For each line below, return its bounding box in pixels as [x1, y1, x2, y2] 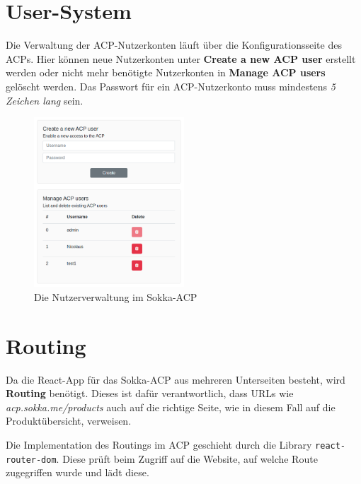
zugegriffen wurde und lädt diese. [6, 465, 149, 480]
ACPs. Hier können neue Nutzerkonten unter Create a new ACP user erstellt [6, 51, 356, 66]
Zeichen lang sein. [6, 93, 84, 107]
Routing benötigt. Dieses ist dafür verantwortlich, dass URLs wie [6, 386, 294, 401]
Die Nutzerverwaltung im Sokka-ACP [34, 289, 197, 304]
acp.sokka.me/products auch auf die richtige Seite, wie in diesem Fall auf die [6, 399, 336, 414]
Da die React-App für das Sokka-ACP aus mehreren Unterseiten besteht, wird [6, 372, 345, 386]
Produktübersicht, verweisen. [6, 413, 132, 428]
